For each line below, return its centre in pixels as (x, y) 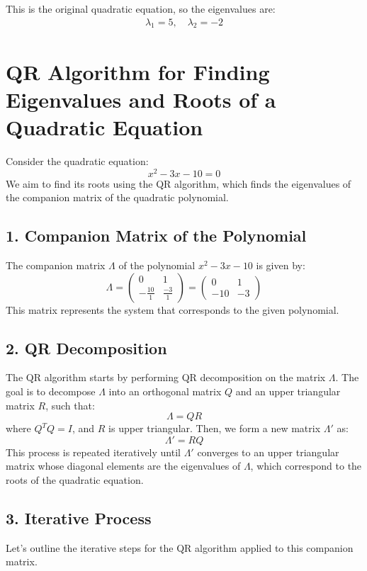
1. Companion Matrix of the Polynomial (156, 236)
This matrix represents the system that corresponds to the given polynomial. (173, 309)
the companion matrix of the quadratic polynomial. (117, 197)
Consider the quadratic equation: (77, 160)
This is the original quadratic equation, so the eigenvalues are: (141, 9)
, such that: (70, 405)
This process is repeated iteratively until (93, 452)
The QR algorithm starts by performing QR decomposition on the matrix (166, 377)
